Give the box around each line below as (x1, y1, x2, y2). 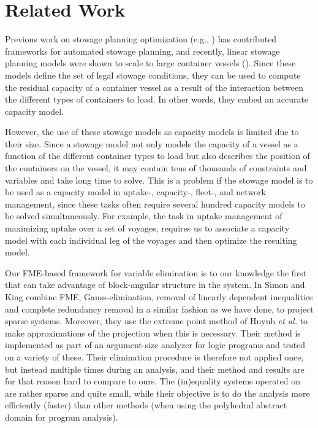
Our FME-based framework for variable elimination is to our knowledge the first (5, 266, 307, 279)
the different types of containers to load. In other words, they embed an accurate (5, 93, 309, 106)
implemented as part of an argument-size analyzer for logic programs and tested (5, 338, 306, 351)
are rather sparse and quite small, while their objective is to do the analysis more (5, 386, 310, 399)
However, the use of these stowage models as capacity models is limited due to (5, 125, 299, 138)
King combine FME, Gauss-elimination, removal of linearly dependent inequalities (5, 290, 313, 303)
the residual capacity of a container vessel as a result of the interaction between (5, 80, 303, 93)
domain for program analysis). (5, 410, 118, 423)
